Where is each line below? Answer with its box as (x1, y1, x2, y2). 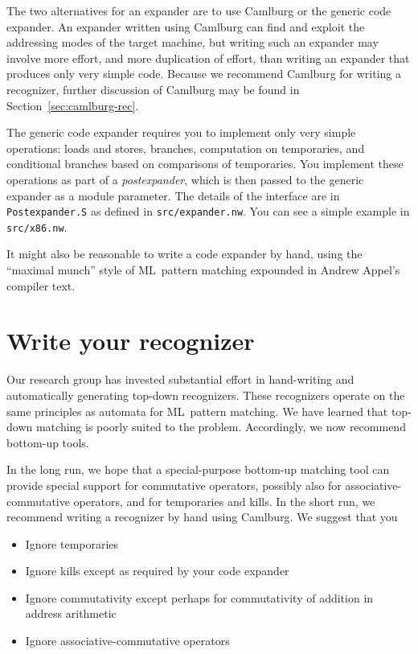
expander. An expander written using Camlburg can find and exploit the (6, 18, 365, 35)
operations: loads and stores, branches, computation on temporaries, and (6, 139, 365, 156)
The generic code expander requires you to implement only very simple (6, 124, 356, 141)
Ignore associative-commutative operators (25, 632, 230, 649)
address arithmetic (25, 605, 117, 622)
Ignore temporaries (25, 535, 119, 552)
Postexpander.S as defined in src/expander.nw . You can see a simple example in (6, 203, 410, 220)
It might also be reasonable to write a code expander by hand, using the (6, 245, 363, 262)
